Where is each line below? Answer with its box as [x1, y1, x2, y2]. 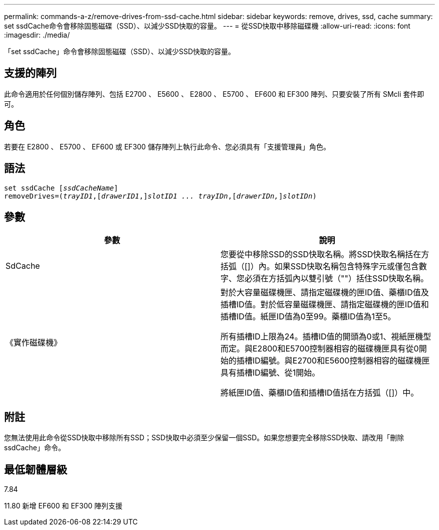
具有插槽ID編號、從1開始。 [221, 368, 320, 378]
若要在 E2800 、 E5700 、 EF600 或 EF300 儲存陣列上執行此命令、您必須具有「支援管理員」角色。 [4, 142, 330, 151]
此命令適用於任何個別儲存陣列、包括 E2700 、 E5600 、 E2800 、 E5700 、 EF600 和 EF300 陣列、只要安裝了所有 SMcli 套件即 [4, 89, 424, 98]
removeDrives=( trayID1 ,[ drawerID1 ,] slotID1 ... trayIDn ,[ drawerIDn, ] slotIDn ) [4, 192, 317, 200]
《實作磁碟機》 [6, 337, 62, 348]
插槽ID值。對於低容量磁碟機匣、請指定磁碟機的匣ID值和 [221, 299, 429, 310]
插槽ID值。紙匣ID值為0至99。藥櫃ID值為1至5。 [221, 311, 396, 322]
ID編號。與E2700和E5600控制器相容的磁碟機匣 [253, 356, 430, 366]
